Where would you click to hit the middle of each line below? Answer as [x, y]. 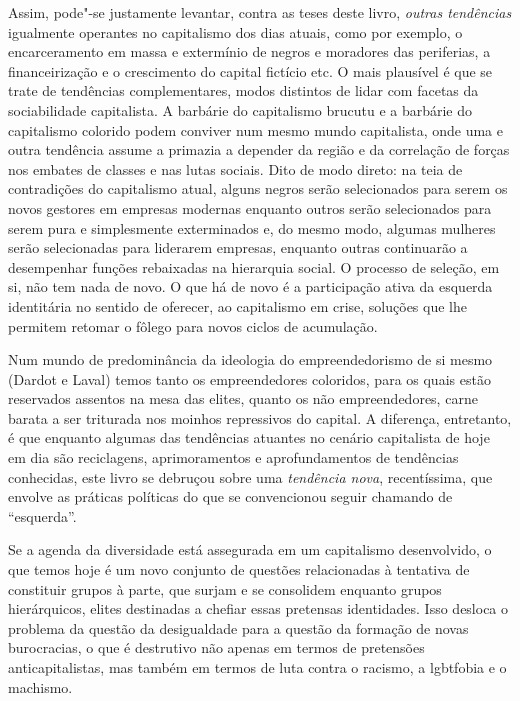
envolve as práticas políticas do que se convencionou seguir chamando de [230, 496]
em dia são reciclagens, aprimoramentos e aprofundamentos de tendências [233, 457]
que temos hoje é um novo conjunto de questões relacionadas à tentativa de [239, 569]
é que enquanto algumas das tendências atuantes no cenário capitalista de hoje [249, 437]
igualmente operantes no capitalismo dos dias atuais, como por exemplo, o [235, 31]
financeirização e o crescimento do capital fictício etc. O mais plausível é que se [250, 70]
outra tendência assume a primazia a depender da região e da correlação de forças [259, 149]
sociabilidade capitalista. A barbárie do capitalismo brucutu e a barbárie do [240, 109]
